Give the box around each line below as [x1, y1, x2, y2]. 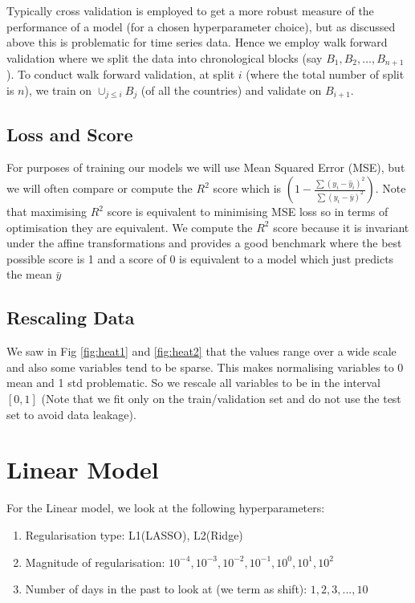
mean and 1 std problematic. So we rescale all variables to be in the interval [6, 374, 380, 391]
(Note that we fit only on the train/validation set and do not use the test [41, 390, 401, 407]
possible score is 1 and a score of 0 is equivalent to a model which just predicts [6, 250, 394, 267]
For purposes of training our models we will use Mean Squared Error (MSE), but [6, 159, 405, 176]
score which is [213, 180, 282, 197]
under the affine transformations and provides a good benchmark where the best [6, 234, 402, 251]
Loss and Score [6, 121, 133, 146]
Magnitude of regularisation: [25, 553, 165, 570]
